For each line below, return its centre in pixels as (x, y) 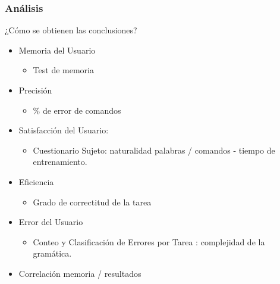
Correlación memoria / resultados (80, 273)
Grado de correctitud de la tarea (92, 202)
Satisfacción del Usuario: (64, 130)
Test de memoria (63, 70)
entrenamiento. (60, 162)
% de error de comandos (77, 110)
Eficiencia (36, 181)
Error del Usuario (51, 222)
